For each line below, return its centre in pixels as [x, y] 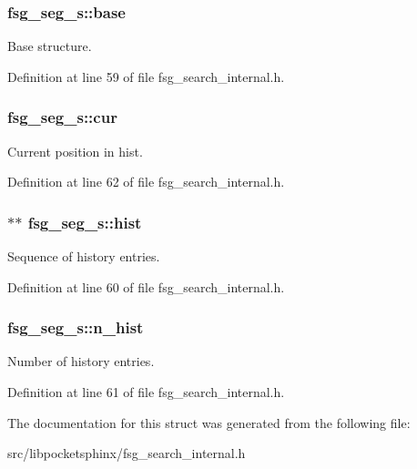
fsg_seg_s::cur [62, 117]
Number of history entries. [81, 361]
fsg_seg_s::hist [85, 222]
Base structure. [50, 46]
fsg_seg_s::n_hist [76, 327]
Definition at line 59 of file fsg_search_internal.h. [146, 76]
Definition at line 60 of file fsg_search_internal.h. [146, 286]
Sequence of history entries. [84, 256]
